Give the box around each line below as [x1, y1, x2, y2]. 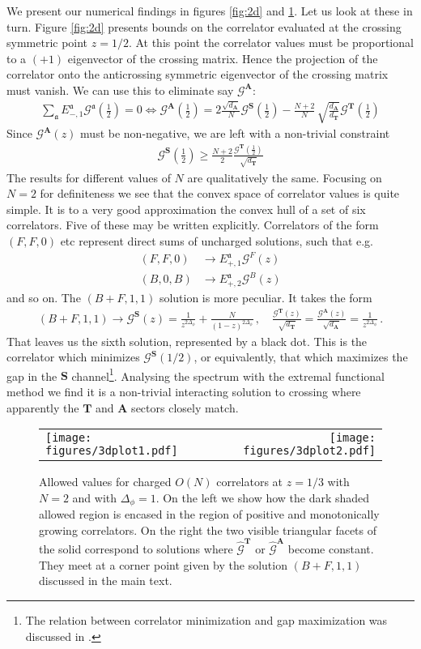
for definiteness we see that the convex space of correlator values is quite [40, 185, 400, 202]
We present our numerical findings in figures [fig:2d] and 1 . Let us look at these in [6, 2, 413, 19]
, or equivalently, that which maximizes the [193, 348, 408, 365]
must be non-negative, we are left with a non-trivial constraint [80, 125, 390, 142]
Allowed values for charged [39, 473, 172, 490]
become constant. [287, 540, 374, 557]
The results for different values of [6, 169, 171, 186]
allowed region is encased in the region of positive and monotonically [39, 506, 380, 523]
